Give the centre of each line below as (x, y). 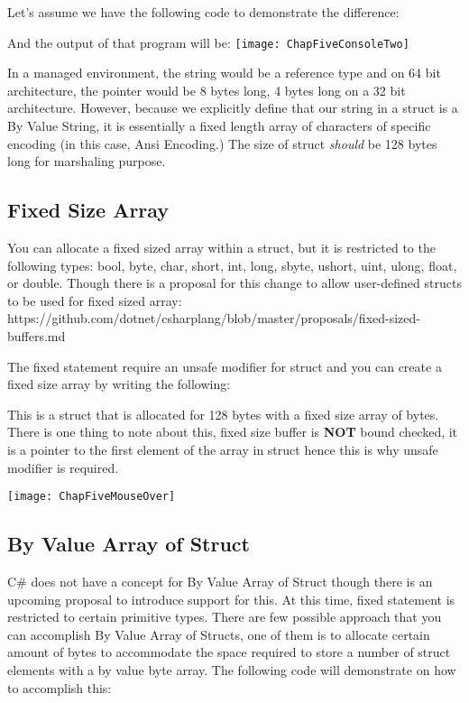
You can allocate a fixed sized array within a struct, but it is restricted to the (221, 248)
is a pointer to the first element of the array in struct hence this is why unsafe (223, 449)
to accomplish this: (60, 687)
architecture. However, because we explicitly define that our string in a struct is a (233, 108)
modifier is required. (63, 467)
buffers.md (37, 335)
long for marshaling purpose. (87, 161)
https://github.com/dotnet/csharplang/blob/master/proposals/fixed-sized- (214, 318)
